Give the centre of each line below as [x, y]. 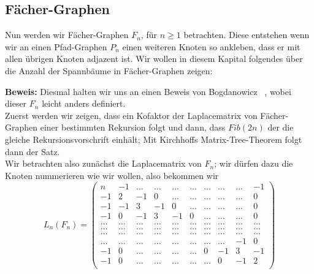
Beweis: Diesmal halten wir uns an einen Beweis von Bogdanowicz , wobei [148, 91]
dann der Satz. [33, 151]
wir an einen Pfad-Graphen [56, 46]
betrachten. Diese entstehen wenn [247, 35]
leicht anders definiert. [84, 103]
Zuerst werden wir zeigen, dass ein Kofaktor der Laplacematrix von [131, 115]
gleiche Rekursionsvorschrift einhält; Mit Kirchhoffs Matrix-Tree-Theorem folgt [154, 139]
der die [281, 127]
